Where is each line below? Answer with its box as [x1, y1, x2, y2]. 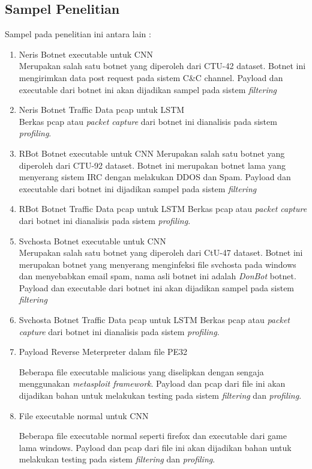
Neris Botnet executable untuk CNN [19, 47, 153, 60]
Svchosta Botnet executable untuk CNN [19, 234, 166, 247]
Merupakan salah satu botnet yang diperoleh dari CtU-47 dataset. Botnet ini [19, 246, 303, 259]
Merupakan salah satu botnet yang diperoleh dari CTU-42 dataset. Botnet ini [19, 59, 306, 72]
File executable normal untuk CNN [19, 409, 149, 422]
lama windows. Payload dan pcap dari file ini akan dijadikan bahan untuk [19, 441, 292, 453]
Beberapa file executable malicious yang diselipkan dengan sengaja [19, 365, 264, 378]
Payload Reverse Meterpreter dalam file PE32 [19, 345, 188, 358]
